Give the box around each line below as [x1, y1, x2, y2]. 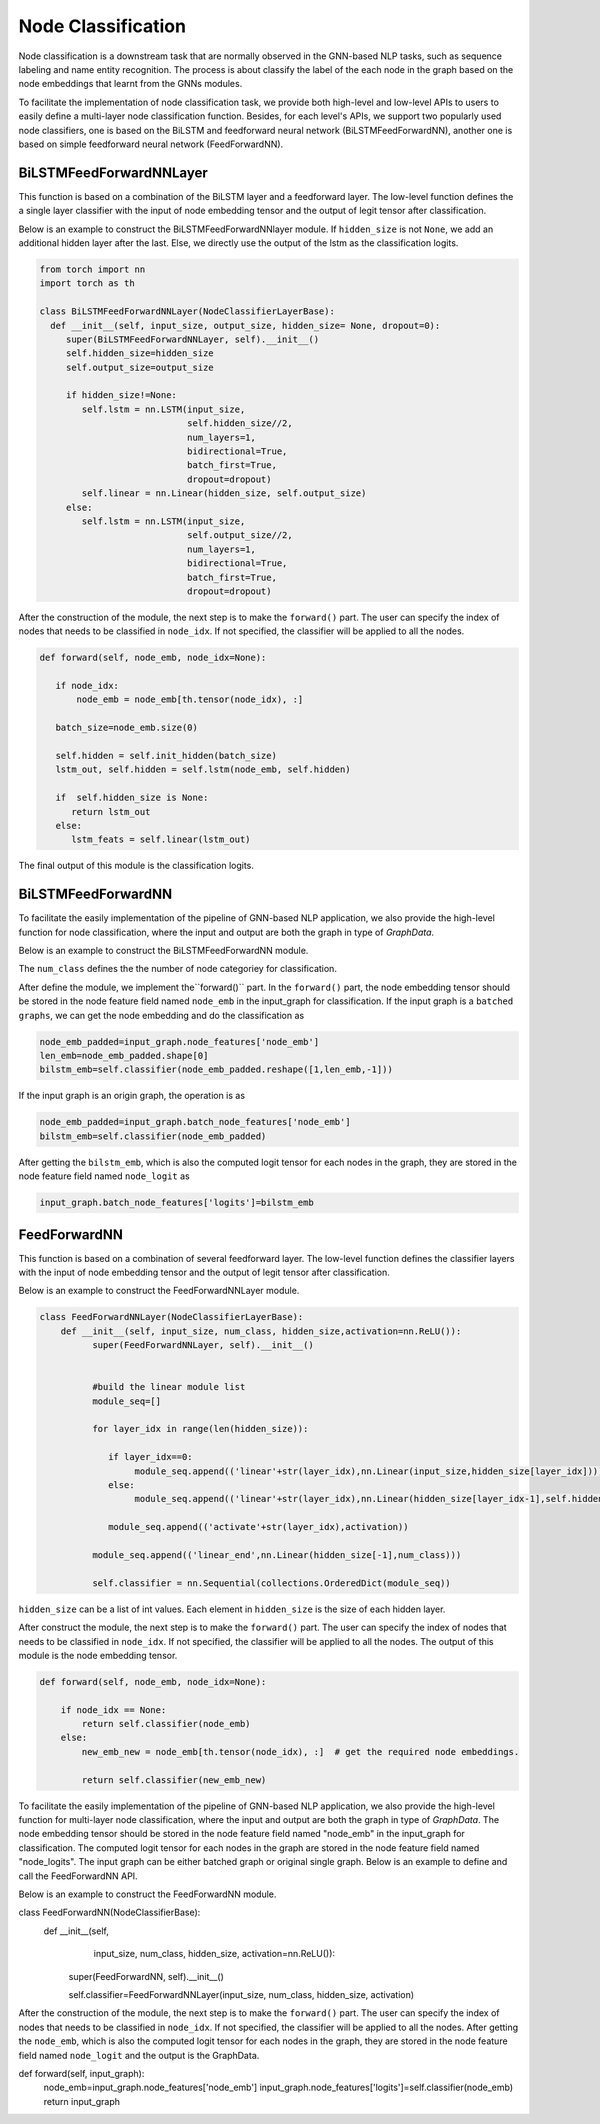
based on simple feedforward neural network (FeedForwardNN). [18, 138, 284, 150]
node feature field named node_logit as [18, 1170, 190, 1182]
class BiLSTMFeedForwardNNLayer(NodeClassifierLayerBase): [39, 306, 335, 317]
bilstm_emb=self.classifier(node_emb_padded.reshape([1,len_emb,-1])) [39, 1064, 394, 1075]
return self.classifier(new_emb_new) [81, 1774, 267, 1785]
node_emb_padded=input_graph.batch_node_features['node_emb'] [39, 1116, 351, 1128]
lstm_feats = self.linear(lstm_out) [71, 834, 251, 845]
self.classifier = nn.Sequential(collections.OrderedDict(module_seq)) [91, 1577, 452, 1589]
